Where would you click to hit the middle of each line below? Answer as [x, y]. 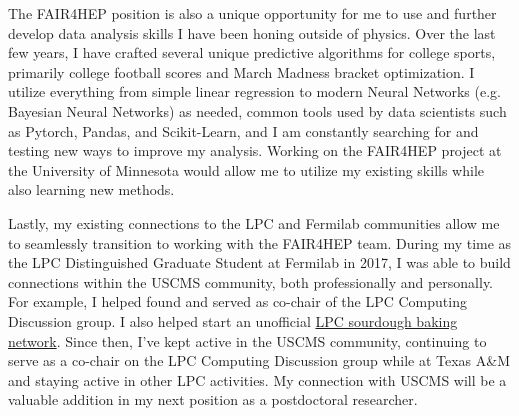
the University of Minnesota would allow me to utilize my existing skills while [246, 169]
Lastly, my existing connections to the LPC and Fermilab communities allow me [254, 222]
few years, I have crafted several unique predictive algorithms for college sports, [252, 52]
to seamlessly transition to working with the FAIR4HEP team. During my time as [260, 242]
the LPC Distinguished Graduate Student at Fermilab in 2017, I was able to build [259, 262]
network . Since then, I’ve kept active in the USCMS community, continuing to [247, 340]
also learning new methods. [91, 189]
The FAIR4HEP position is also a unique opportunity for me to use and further [252, 13]
